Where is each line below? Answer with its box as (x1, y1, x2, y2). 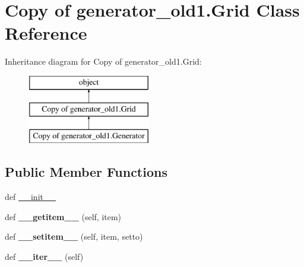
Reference (5, 21, 87, 45)
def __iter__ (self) (5, 250, 84, 262)
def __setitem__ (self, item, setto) (5, 230, 143, 243)
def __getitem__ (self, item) (5, 210, 122, 223)
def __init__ (5, 190, 56, 203)
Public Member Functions (5, 163, 167, 181)
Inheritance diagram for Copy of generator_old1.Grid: (5, 55, 202, 68)
